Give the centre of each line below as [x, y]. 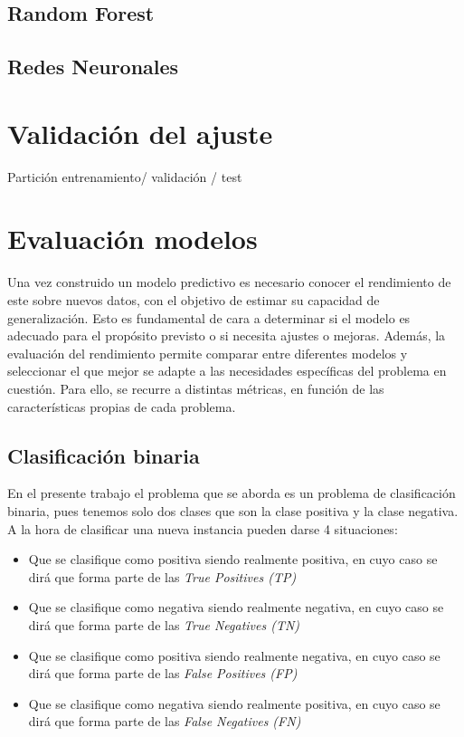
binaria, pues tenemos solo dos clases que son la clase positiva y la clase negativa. [233, 510]
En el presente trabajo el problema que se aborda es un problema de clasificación [232, 493]
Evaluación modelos [133, 239]
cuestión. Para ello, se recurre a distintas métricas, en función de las [196, 388]
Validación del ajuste [140, 133]
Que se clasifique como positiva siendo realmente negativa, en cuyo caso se [234, 655]
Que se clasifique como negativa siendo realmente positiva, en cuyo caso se [234, 703]
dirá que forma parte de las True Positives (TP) [162, 576]
